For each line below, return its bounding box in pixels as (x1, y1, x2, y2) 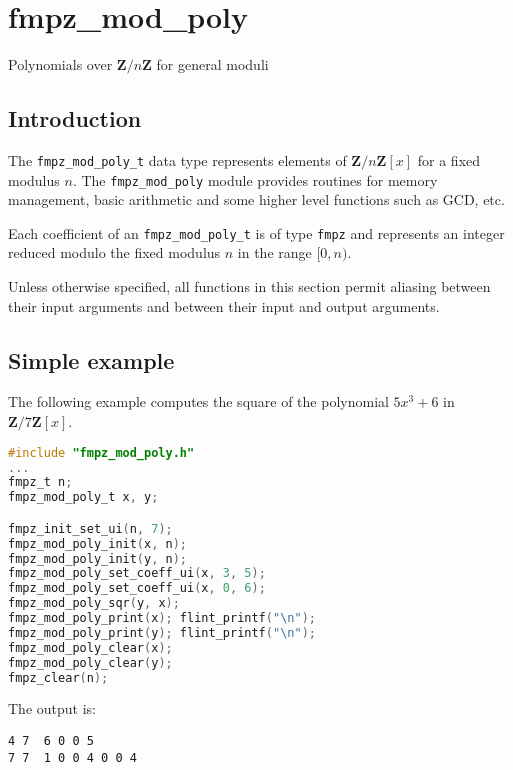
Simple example (8, 344, 175, 375)
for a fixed (417, 149, 481, 170)
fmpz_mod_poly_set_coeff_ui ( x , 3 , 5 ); (8, 566, 266, 581)
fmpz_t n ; (8, 475, 73, 490)
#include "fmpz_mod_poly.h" (8, 445, 195, 460)
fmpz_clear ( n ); (8, 670, 109, 685)
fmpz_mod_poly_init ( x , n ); (8, 536, 188, 551)
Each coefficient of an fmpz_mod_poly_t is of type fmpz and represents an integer (8, 222, 505, 243)
